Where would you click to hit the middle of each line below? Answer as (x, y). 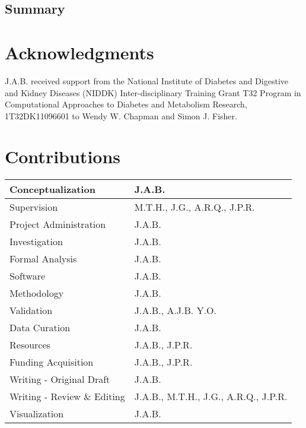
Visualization (37, 414)
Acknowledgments (79, 52)
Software (28, 276)
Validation (31, 310)
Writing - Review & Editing (67, 397)
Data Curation (40, 328)
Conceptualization (52, 189)
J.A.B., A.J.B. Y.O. (175, 310)
